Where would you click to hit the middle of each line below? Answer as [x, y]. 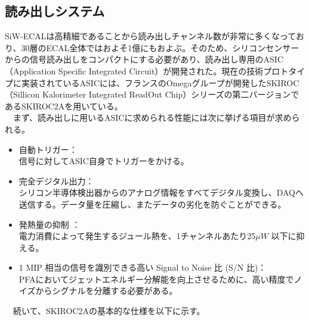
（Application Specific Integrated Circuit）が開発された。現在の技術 [134, 70]
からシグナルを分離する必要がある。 [106, 291]
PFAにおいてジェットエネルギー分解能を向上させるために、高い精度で [156, 279]
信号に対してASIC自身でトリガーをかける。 [104, 161]
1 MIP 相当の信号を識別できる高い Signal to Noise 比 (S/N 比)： [143, 267]
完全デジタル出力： [56, 181]
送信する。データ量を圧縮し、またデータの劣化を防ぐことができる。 [152, 204]
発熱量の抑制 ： [50, 224]
